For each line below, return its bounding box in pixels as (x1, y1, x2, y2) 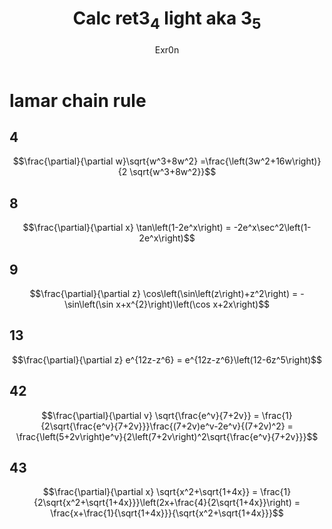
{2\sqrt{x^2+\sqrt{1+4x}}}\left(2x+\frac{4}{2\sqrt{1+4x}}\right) (33, 497, 292, 509)
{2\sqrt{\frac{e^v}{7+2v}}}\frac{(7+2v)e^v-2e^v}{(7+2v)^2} (40, 420, 286, 432)
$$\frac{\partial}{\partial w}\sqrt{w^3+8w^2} (12, 155, 199, 167)
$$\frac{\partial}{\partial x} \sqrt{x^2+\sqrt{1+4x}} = (42, 486, 259, 498)
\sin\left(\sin (63, 298, 114, 310)
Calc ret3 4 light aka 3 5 (72, 7, 262, 33)
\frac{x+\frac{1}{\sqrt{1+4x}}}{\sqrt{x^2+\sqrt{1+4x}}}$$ (50, 507, 284, 519)
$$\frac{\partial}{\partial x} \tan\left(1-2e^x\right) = (22, 222, 232, 234)
